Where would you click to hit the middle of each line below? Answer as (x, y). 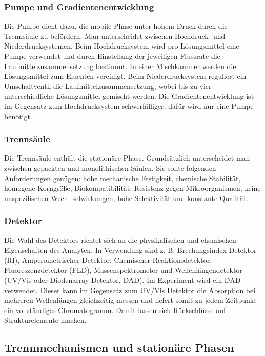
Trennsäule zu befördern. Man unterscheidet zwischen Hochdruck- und (115, 36)
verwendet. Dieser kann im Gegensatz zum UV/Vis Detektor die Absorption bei (130, 290)
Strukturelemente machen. (45, 320)
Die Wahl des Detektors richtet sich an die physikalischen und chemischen (120, 240)
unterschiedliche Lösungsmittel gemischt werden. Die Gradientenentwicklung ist (129, 96)
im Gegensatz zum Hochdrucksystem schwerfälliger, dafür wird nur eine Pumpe (129, 106)
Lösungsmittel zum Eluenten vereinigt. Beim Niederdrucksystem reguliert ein (125, 76)
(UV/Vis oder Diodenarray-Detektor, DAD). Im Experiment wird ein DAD (123, 280)
